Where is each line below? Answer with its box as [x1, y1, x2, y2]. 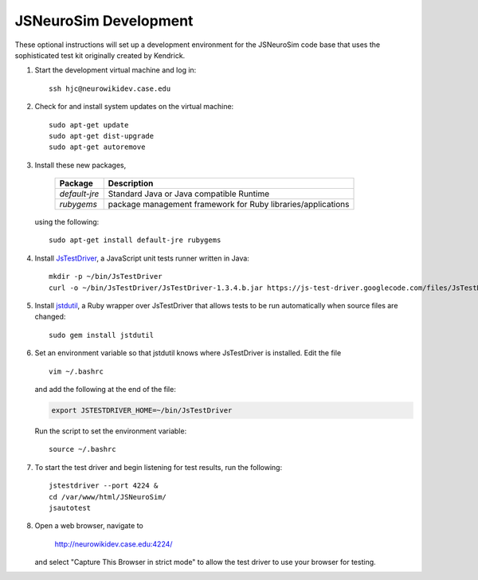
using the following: [34, 217, 100, 227]
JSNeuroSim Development [14, 12, 194, 29]
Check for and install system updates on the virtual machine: [34, 102, 234, 112]
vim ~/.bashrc [49, 366, 104, 376]
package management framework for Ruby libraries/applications [108, 199, 350, 210]
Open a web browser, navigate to [34, 521, 143, 531]
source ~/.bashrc [49, 445, 116, 454]
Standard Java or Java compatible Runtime [108, 188, 270, 199]
